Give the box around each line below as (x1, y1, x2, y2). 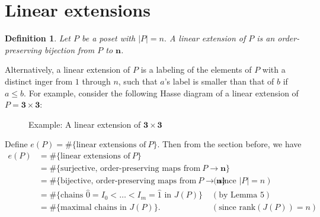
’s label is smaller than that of (164, 75, 274, 87)
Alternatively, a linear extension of (5, 63, 130, 76)
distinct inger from (5, 75, 73, 87)
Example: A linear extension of (28, 118, 141, 130)
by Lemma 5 (219, 191, 264, 200)
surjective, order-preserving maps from (60, 164, 201, 173)
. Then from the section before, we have (157, 138, 302, 150)
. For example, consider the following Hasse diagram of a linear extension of (24, 86, 299, 99)
